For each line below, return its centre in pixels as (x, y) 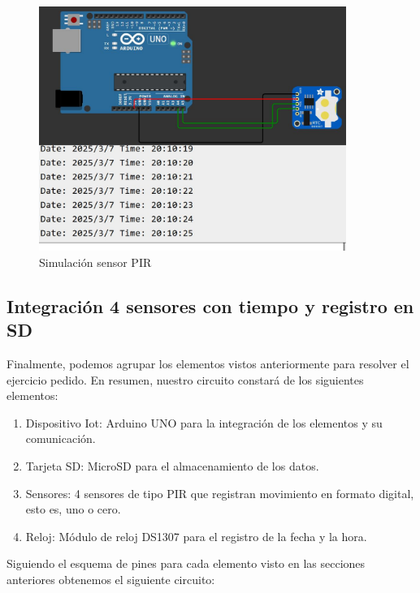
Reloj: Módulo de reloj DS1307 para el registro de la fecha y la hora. (196, 536)
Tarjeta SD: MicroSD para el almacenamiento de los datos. (172, 465)
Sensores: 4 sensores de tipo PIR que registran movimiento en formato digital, (220, 493)
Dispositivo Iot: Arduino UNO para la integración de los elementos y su (204, 422)
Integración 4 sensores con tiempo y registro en (210, 305)
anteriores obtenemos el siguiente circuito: (111, 579)
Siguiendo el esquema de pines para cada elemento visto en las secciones (186, 563)
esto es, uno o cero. (73, 509)
